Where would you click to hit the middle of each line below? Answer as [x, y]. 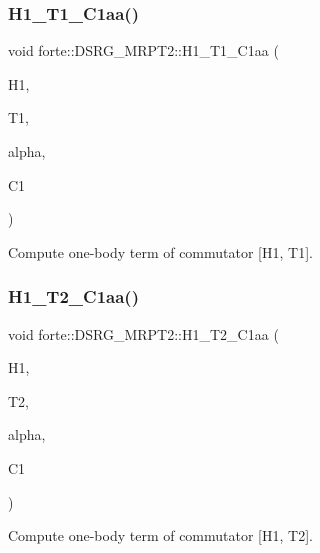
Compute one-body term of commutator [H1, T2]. [160, 535]
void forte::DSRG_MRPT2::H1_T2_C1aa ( [143, 333]
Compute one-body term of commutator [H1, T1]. [160, 251]
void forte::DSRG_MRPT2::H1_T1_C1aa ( [143, 50]
